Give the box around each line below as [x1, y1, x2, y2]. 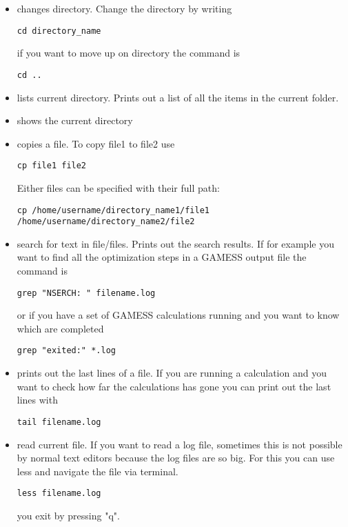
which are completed [17, 321, 104, 335]
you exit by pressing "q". [17, 508, 120, 522]
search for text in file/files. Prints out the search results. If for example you [17, 236, 334, 250]
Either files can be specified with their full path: [17, 180, 220, 195]
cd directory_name [17, 26, 101, 36]
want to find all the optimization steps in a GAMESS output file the [17, 250, 307, 264]
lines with [17, 392, 58, 407]
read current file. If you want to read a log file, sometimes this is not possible [17, 437, 342, 451]
